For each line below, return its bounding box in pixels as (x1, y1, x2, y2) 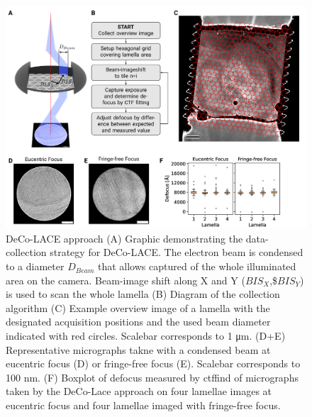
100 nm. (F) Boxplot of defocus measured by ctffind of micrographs (6, 369, 299, 384)
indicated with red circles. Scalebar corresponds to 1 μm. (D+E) (6, 328, 286, 343)
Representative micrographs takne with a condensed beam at (6, 342, 271, 357)
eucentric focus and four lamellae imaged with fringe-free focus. (6, 397, 281, 412)
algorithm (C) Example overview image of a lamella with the (6, 300, 270, 315)
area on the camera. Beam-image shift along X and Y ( (6, 272, 245, 287)
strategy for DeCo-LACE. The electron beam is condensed (50, 245, 303, 260)
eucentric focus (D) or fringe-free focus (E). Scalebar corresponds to (6, 356, 301, 371)
